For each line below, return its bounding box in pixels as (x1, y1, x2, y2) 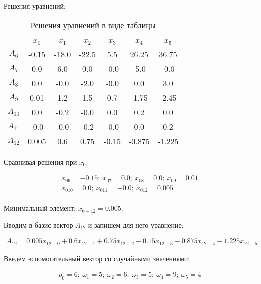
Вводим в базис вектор (4, 219, 73, 230)
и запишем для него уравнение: (88, 219, 184, 230)
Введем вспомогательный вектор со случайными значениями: (4, 253, 190, 263)
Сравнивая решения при (4, 156, 77, 167)
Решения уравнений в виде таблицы (30, 19, 156, 31)
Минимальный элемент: (4, 203, 76, 213)
